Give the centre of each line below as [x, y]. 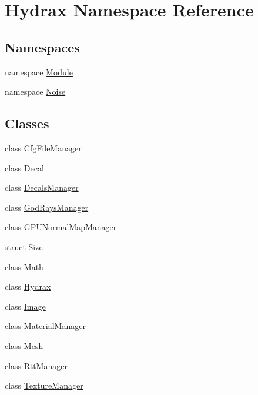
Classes [27, 123]
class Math [24, 266]
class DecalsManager [42, 187]
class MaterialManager [45, 326]
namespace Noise [35, 92]
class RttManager [36, 365]
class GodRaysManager [47, 207]
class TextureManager [44, 385]
